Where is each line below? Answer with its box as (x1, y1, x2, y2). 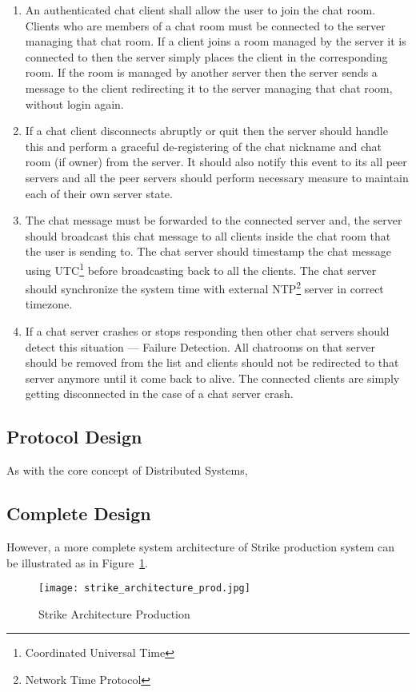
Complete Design (6, 501, 151, 526)
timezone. (25, 296, 73, 312)
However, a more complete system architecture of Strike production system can (6, 538, 395, 555)
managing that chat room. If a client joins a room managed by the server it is (25, 33, 406, 50)
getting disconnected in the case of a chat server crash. (25, 385, 294, 402)
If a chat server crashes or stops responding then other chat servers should (25, 323, 390, 339)
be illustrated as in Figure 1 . (6, 554, 149, 571)
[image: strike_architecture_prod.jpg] (38, 583, 250, 595)
